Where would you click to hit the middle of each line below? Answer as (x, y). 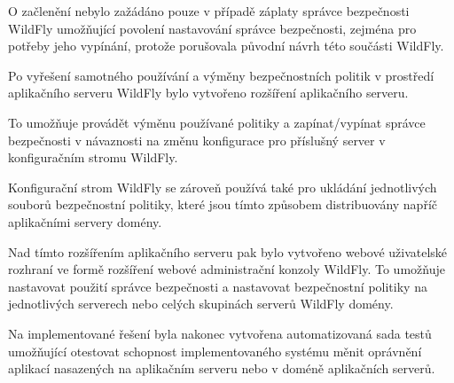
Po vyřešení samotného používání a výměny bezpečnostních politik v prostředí (221, 75)
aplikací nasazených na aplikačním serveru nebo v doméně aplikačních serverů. (222, 368)
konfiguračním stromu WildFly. (93, 157)
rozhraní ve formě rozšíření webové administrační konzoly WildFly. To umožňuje (227, 269)
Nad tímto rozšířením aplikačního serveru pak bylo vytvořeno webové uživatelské (228, 251)
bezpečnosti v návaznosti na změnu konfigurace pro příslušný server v (197, 140)
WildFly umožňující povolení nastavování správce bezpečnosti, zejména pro (212, 28)
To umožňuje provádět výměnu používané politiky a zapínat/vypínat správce (217, 122)
